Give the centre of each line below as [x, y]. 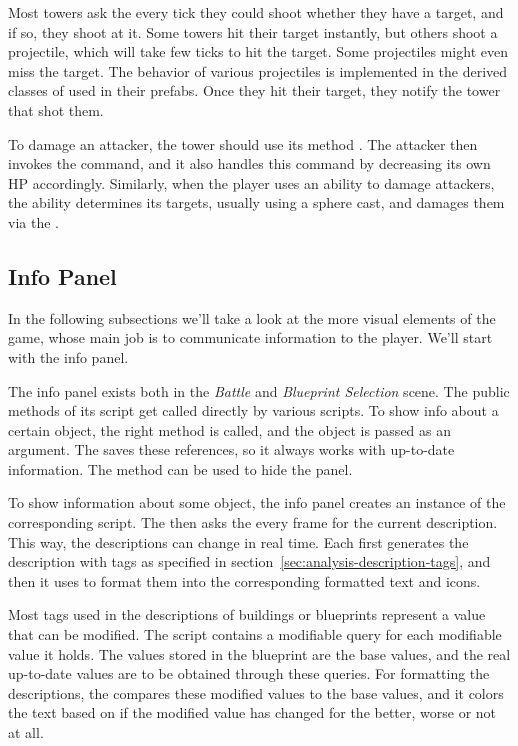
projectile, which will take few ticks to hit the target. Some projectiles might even [258, 51]
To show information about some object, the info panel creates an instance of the [257, 502]
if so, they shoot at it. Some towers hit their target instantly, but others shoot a [253, 31]
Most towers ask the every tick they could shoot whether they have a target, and [256, 12]
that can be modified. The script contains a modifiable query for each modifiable [255, 634]
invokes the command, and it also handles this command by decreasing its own [249, 163]
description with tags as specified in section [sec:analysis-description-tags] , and [249, 561]
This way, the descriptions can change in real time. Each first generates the [238, 541]
